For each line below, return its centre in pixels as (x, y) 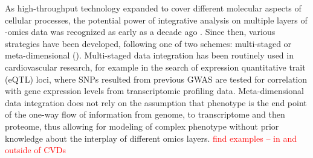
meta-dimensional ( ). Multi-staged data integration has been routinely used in (149, 55)
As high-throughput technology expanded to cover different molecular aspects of (153, 8)
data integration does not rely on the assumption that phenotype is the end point (156, 102)
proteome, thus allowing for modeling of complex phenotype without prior (142, 126)
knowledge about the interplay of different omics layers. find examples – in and (151, 138)
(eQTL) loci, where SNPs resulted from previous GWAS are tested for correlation (156, 79)
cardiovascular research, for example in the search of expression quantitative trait (155, 67)
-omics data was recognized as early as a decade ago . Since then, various (140, 32)
